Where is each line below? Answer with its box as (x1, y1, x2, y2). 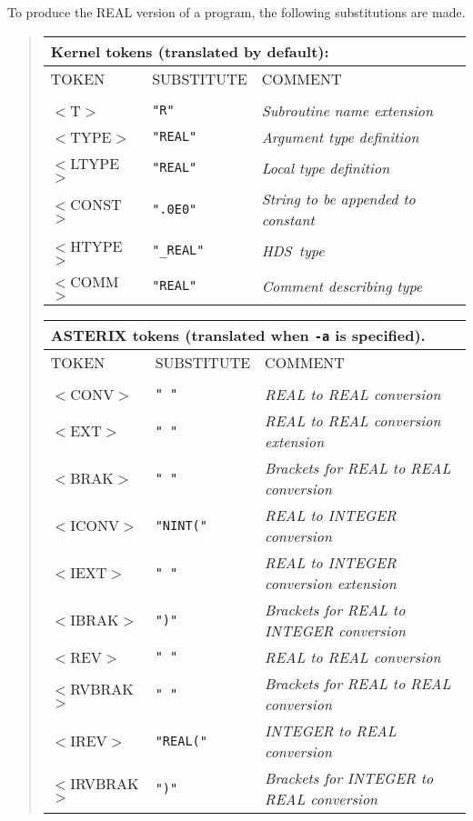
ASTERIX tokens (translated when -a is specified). (50, 324, 426, 345)
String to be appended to (261, 187, 416, 209)
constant (261, 208, 315, 230)
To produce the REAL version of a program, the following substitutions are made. (7, 3, 466, 21)
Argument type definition (261, 125, 419, 147)
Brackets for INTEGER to (265, 766, 434, 788)
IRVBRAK (70, 773, 139, 795)
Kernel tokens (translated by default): (50, 40, 329, 62)
